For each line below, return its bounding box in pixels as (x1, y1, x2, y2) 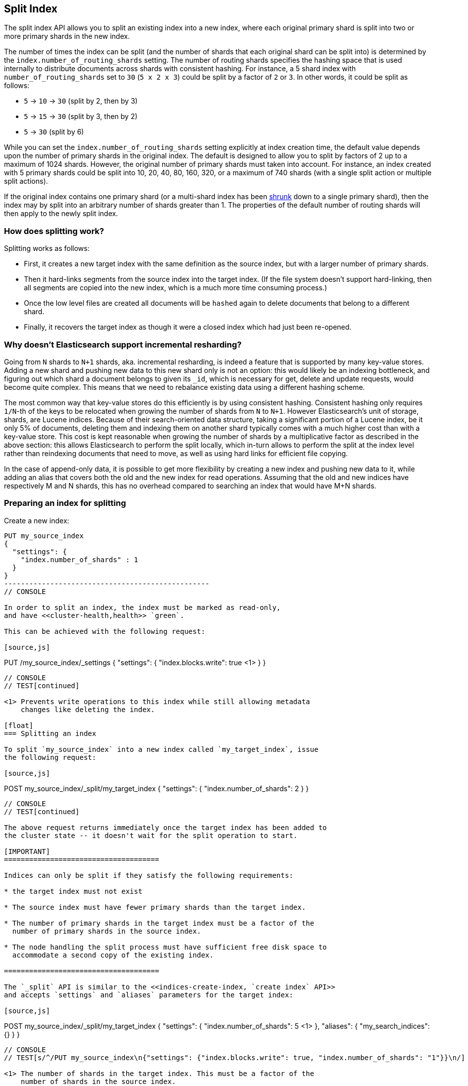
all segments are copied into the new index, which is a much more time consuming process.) (24, 283, 327, 292)
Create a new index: (4, 516, 70, 525)
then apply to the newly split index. (4, 209, 118, 218)
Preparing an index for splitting (4, 498, 126, 508)
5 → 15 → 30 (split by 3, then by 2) (24, 112, 138, 121)
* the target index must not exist (4, 887, 143, 895)
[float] (4, 721, 34, 729)
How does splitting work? (4, 226, 104, 236)
